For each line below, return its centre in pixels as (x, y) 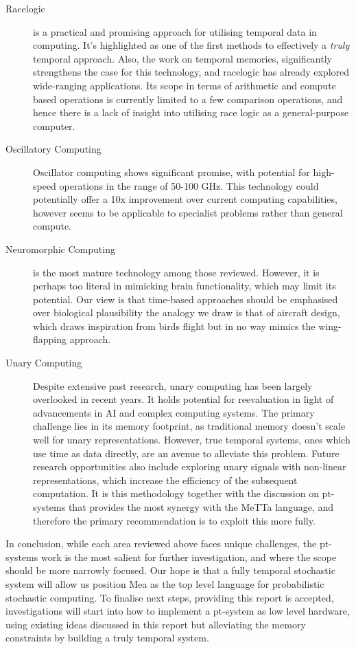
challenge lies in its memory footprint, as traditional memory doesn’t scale (189, 426)
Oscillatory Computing (54, 149)
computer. (54, 125)
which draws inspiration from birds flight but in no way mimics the (174, 326)
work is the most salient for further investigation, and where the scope (189, 557)
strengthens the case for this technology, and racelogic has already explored (191, 72)
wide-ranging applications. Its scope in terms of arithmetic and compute (185, 85)
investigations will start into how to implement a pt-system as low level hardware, (178, 611)
